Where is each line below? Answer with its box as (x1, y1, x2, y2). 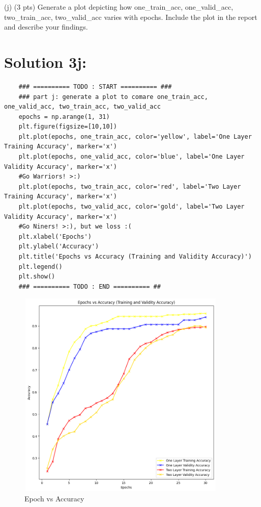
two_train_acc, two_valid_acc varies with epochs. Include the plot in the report (4, 11, 257, 22)
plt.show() (18, 273, 55, 281)
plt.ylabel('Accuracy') (18, 243, 99, 250)
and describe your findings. (4, 21, 88, 32)
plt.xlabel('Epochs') (18, 233, 92, 240)
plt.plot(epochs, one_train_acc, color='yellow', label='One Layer (18, 133, 252, 140)
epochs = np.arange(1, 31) (18, 113, 110, 120)
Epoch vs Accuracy (24, 493, 84, 503)
